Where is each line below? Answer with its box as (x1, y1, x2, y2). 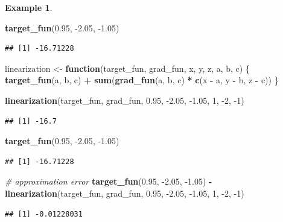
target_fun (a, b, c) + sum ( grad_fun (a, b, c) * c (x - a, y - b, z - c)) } (5, 74, 279, 86)
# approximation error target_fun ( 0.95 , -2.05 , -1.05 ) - (5, 175, 212, 188)
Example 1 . (5, 1, 52, 13)
